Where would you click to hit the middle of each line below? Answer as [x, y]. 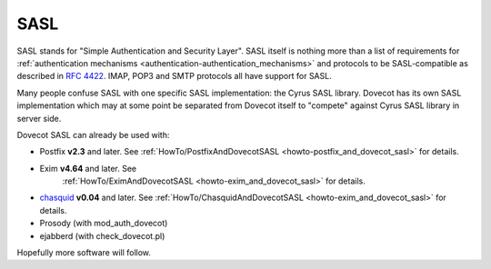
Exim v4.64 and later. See [88, 168]
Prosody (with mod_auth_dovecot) [104, 224]
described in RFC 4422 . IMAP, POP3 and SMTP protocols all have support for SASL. [174, 76]
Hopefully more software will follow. [84, 253]
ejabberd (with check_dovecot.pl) [102, 235]
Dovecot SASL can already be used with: [93, 134]
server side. [39, 118]
